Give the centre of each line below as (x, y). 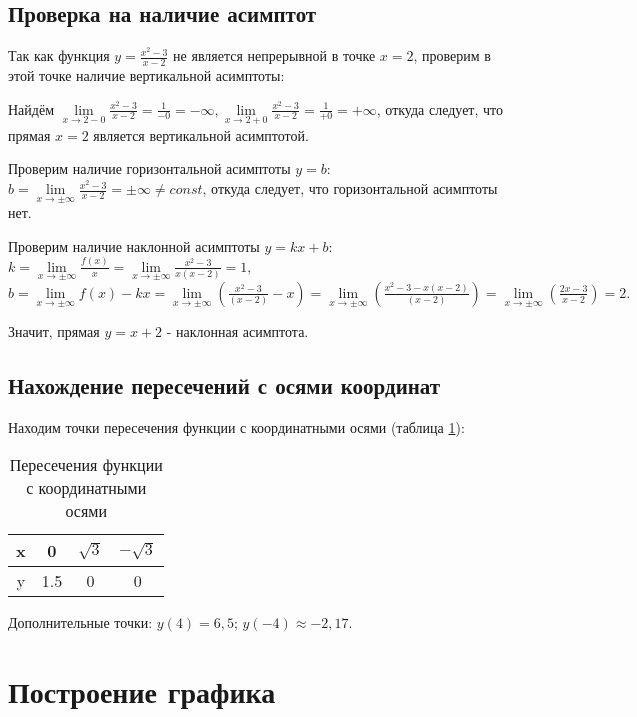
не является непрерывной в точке (274, 55)
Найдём (31, 108)
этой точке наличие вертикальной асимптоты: (146, 75)
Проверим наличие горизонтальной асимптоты (149, 168)
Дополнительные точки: (80, 622)
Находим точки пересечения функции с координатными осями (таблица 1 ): (236, 426)
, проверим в (452, 55)
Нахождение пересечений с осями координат (224, 384)
